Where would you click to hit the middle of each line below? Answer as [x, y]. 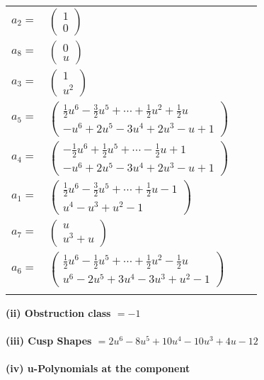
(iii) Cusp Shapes [49, 340]
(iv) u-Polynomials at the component [98, 368]
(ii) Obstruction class [58, 312]
